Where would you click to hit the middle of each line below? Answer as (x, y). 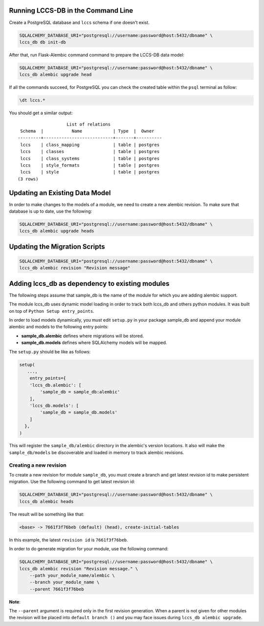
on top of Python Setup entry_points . (52, 311)
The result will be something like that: (47, 514)
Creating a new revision (38, 465)
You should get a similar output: (41, 113)
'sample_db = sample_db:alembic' (80, 392)
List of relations (89, 124)
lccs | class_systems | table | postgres (90, 158)
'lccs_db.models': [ (54, 405)
